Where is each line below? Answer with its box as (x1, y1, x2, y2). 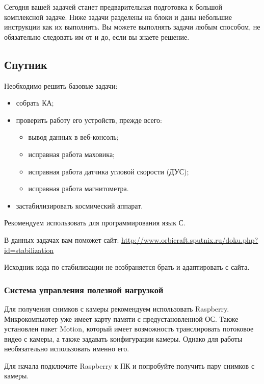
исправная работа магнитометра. (28, 183, 129, 194)
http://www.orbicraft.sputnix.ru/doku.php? (121, 234, 258, 245)
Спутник (4, 56, 47, 72)
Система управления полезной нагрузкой (4, 283, 164, 296)
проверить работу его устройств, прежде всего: (16, 114, 162, 125)
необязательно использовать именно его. (4, 343, 129, 354)
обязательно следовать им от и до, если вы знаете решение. (4, 31, 190, 42)
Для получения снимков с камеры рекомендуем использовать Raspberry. (4, 303, 229, 314)
